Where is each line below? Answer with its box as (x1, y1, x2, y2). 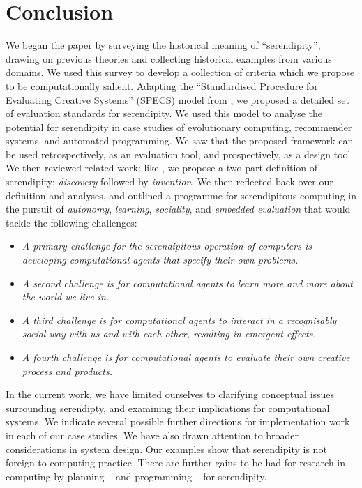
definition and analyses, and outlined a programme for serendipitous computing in (6, 188, 356, 202)
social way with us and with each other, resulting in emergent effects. (22, 326, 316, 341)
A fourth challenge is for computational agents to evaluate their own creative (22, 350, 350, 364)
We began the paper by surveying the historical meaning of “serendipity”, (6, 38, 321, 52)
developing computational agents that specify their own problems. (22, 252, 299, 267)
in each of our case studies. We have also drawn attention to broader (6, 427, 299, 442)
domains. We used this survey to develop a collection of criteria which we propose (6, 65, 355, 79)
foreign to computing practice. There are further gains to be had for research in (6, 455, 346, 470)
